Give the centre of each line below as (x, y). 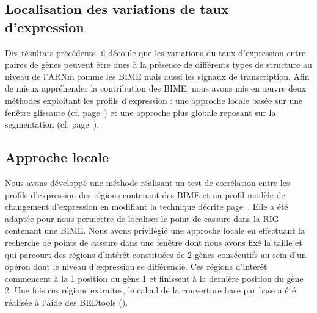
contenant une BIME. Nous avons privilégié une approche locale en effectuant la (155, 230)
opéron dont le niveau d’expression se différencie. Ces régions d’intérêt (136, 266)
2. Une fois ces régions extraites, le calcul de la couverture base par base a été (151, 290)
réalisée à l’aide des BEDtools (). (67, 302)
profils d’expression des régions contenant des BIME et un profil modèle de (145, 194)
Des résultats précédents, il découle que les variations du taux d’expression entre (155, 52)
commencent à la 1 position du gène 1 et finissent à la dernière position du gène (154, 278)
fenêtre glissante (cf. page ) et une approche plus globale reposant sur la (140, 112)
